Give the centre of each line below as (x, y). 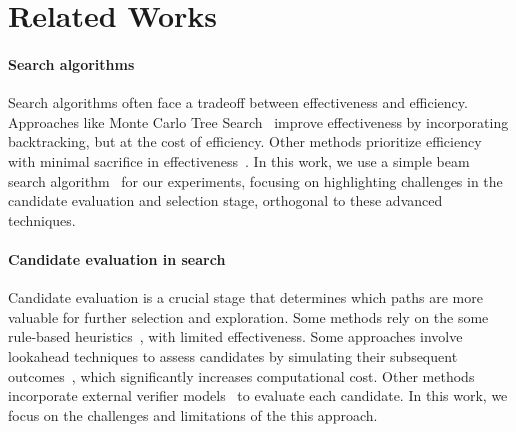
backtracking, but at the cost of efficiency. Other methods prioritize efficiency (245, 141)
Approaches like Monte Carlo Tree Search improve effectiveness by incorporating (258, 121)
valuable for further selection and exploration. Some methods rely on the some (248, 316)
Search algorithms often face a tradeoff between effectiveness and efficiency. (238, 102)
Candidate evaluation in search (117, 258)
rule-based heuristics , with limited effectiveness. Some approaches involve (235, 336)
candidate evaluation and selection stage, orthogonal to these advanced (225, 200)
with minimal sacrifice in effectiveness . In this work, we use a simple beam (239, 160)
